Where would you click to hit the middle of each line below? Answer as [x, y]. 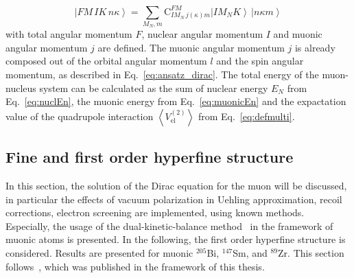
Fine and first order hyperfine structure [150, 157]
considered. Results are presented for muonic [99, 252]
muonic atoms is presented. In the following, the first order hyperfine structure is [176, 239]
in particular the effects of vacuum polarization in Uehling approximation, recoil [174, 199]
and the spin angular [260, 61]
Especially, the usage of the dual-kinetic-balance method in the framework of [169, 225]
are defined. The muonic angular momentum [191, 47]
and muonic [298, 34]
